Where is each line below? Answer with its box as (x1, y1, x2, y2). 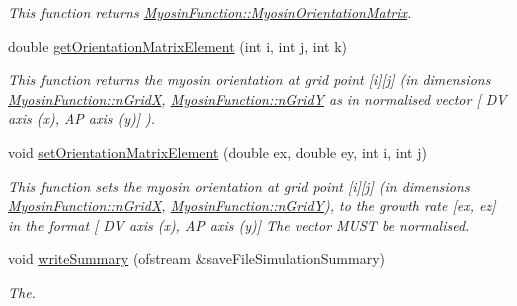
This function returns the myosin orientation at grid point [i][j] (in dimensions (8, 69, 491, 90)
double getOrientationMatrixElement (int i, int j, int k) (8, 35, 348, 56)
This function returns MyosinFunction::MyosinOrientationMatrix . (8, 2, 412, 22)
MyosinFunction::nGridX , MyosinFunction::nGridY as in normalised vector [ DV (8, 88, 507, 109)
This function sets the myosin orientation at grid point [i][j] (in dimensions (8, 175, 470, 196)
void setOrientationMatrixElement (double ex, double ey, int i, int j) (8, 141, 427, 162)
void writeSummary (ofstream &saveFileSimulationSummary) (8, 248, 385, 269)
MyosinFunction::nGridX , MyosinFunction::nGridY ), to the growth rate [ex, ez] (8, 195, 496, 216)
